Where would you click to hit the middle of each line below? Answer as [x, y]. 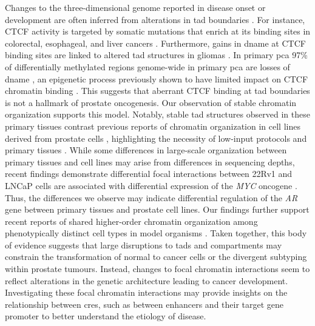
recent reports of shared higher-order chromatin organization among [131, 221]
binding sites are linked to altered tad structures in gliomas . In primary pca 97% [156, 55]
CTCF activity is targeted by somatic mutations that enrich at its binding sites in [158, 31]
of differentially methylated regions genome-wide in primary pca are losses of [147, 66]
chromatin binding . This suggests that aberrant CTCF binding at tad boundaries [157, 91]
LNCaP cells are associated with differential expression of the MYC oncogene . [151, 185]
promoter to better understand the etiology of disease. [106, 316]
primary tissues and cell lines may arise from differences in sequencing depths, [150, 161]
